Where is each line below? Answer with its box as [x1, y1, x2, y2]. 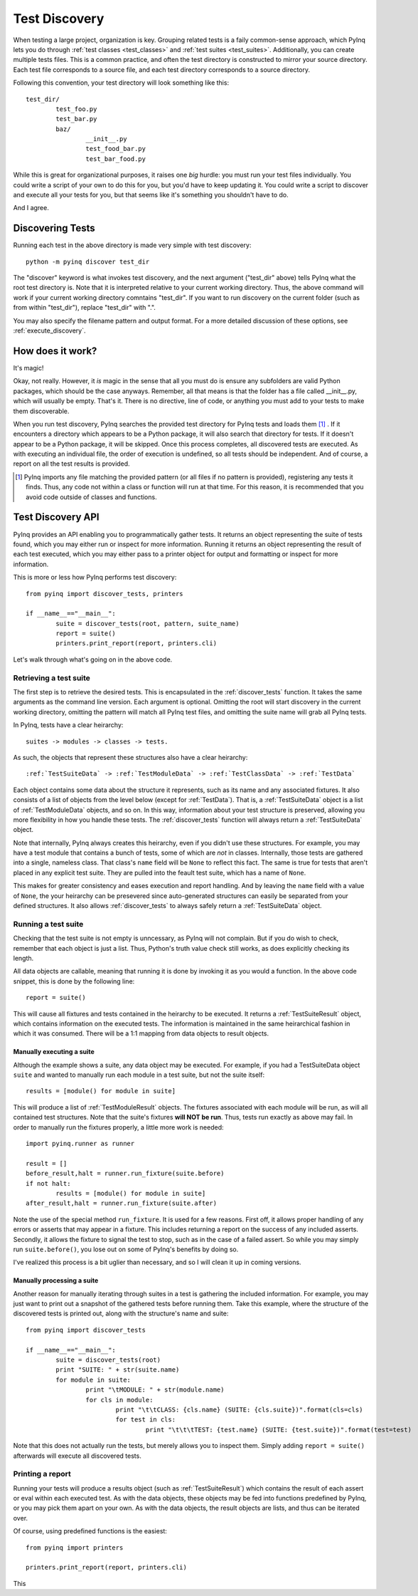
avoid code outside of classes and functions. [26, 492, 157, 501]
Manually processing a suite [13, 1276, 99, 1285]
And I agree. [13, 204, 49, 212]
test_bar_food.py [85, 155, 146, 163]
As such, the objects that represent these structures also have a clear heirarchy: [13, 753, 248, 761]
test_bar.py [55, 115, 97, 123]
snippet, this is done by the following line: [13, 976, 135, 986]
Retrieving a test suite [13, 673, 90, 683]
